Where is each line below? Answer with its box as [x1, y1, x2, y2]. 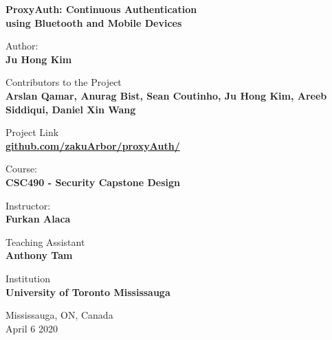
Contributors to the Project [5, 75, 122, 89]
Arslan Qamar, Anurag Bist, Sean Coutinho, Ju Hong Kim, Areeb [5, 88, 327, 102]
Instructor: [5, 198, 51, 212]
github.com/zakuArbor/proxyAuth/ [5, 138, 180, 152]
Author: [5, 38, 38, 53]
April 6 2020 [5, 321, 58, 335]
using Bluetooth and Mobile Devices [5, 15, 182, 30]
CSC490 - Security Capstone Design [5, 174, 180, 189]
